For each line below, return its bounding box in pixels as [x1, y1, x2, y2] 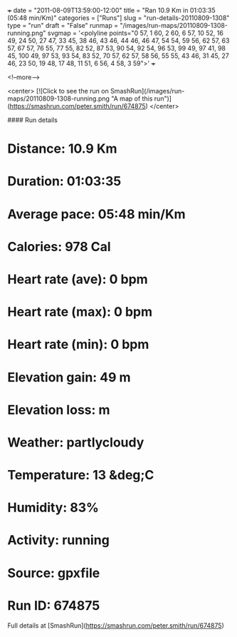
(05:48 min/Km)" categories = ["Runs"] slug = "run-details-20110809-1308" [7, 14, 230, 22]
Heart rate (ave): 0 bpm [7, 271, 148, 287]
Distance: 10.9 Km [7, 141, 117, 157]
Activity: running [7, 532, 110, 549]
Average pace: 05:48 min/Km [7, 206, 186, 222]
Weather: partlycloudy [7, 434, 144, 450]
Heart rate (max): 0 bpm [7, 304, 153, 320]
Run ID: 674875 [7, 597, 100, 613]
